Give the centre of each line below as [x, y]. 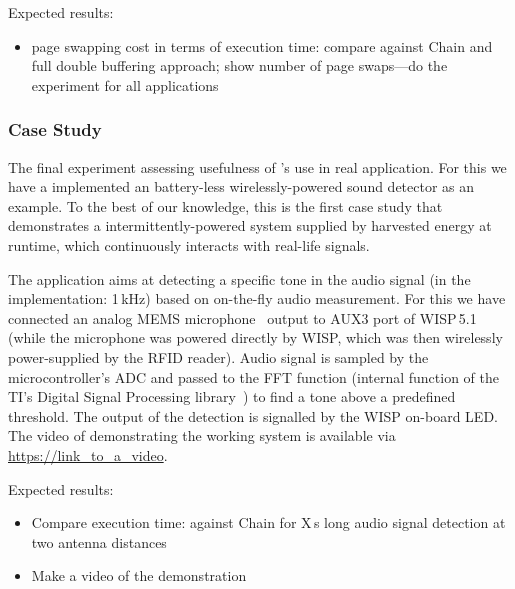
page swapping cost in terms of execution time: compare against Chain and [262, 45]
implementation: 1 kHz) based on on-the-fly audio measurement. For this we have [257, 298]
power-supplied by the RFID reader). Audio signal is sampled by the [218, 356]
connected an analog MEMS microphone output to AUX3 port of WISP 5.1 [242, 317]
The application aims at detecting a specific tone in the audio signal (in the [239, 278]
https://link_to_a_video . [88, 454]
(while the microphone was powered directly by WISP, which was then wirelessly [255, 337]
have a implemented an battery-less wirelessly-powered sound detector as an [241, 186]
